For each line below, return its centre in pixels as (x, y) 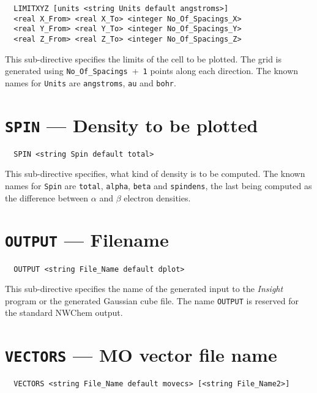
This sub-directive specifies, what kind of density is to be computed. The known (155, 174)
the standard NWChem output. (64, 313)
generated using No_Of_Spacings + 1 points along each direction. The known (152, 71)
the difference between (47, 197)
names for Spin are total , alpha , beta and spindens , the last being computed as (158, 186)
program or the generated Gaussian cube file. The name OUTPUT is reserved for (152, 300)
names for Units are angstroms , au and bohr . (91, 82)
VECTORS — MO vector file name (141, 355)
